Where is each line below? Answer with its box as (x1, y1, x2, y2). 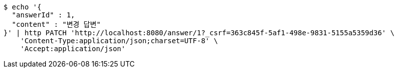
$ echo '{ (3, 3, 41, 11)
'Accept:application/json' (20, 45, 126, 53)
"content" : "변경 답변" (11, 20, 101, 28)
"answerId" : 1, (11, 11, 75, 19)
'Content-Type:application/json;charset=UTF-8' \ (20, 37, 218, 45)
